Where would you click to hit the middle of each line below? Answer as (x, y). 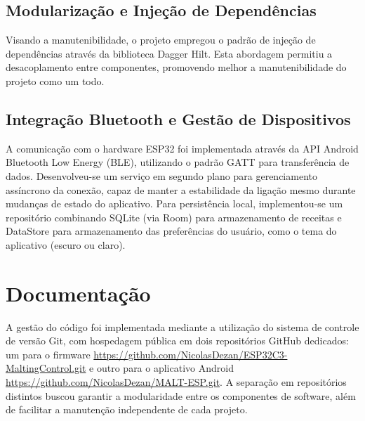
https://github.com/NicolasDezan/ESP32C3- (191, 354)
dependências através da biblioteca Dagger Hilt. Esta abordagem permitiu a (169, 53)
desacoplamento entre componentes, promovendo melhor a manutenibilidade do (176, 67)
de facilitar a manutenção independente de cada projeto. (127, 409)
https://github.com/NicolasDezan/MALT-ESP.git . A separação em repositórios (176, 382)
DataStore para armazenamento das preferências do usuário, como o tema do (171, 231)
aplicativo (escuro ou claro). (66, 244)
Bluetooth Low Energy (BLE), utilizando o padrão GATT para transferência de (178, 162)
